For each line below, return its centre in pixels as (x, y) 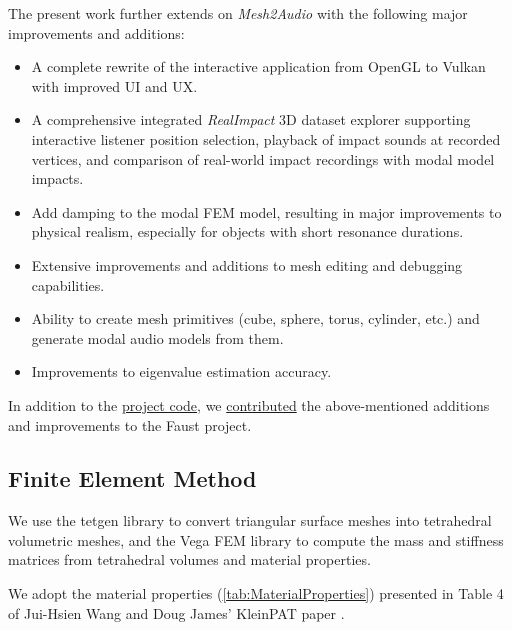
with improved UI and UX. (114, 85)
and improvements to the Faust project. (130, 424)
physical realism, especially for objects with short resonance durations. (247, 231)
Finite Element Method (132, 478)
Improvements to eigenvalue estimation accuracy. (181, 371)
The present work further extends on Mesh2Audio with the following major (238, 13)
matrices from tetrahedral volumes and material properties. (189, 559)
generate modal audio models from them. (157, 337)
